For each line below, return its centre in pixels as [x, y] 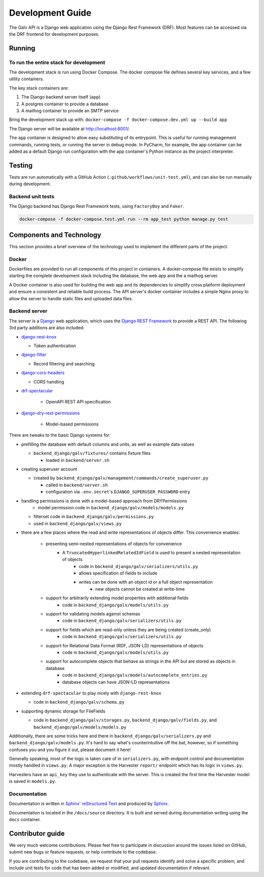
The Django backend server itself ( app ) [61, 97]
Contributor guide [37, 833]
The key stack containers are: [39, 88]
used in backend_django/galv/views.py [77, 523]
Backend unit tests [32, 197]
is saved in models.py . [33, 782]
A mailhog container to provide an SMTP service [70, 111]
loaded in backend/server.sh [77, 460]
